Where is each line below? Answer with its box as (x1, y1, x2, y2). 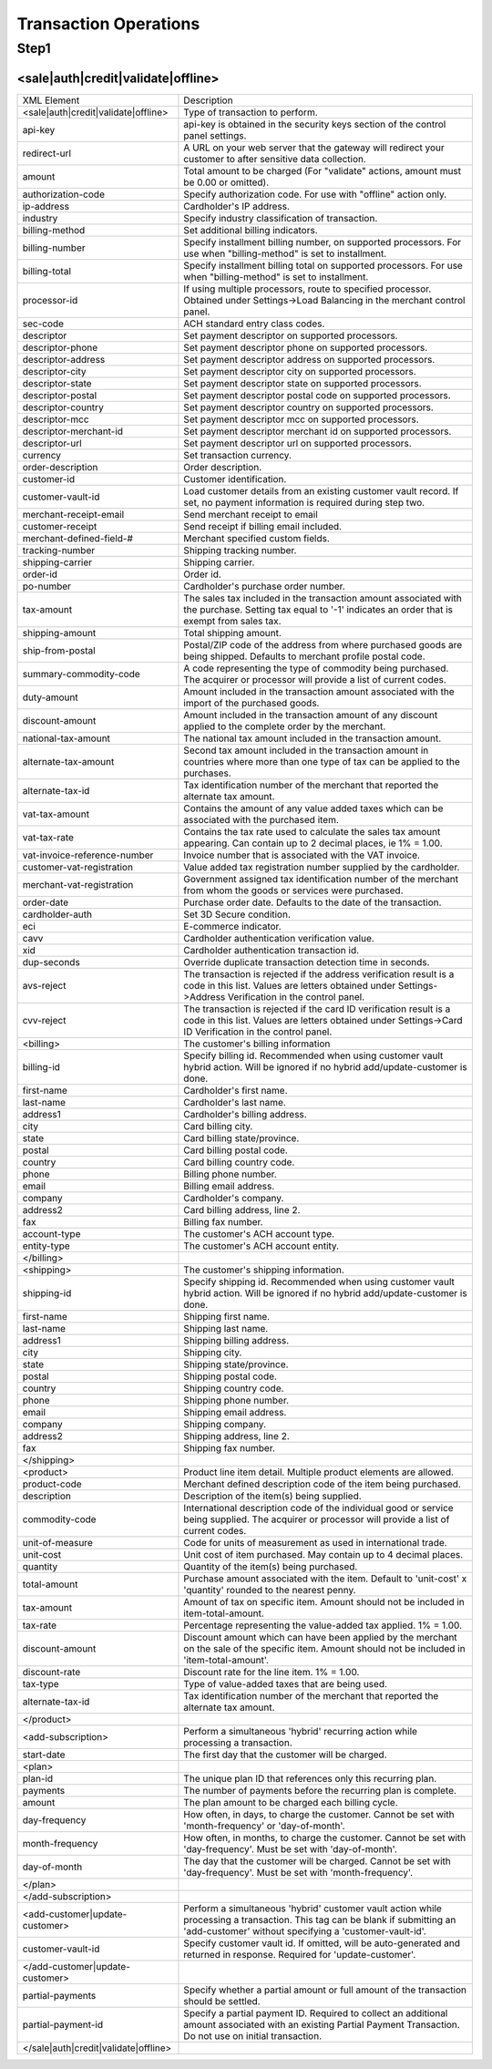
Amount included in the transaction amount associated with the (183, 685, 455, 697)
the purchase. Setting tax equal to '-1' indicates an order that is (183, 602, 453, 615)
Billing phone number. (183, 1168, 277, 1180)
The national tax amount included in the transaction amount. (183, 732, 442, 745)
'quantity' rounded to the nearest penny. (183, 1583, 356, 1596)
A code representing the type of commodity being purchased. (183, 662, 449, 674)
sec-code (22, 317, 64, 330)
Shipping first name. (183, 1310, 271, 1323)
